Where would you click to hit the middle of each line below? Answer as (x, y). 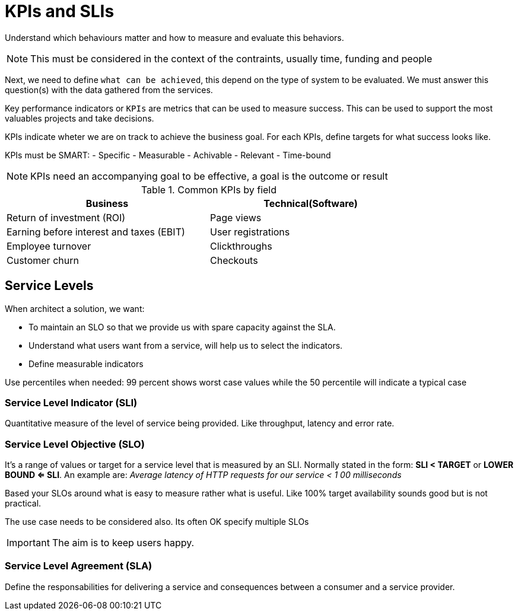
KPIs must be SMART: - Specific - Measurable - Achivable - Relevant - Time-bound (168, 155)
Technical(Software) (311, 203)
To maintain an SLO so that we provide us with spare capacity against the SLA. (182, 327)
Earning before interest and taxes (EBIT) (96, 232)
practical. (23, 504)
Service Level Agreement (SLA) (79, 566)
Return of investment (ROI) (66, 217)
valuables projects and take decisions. (80, 118)
